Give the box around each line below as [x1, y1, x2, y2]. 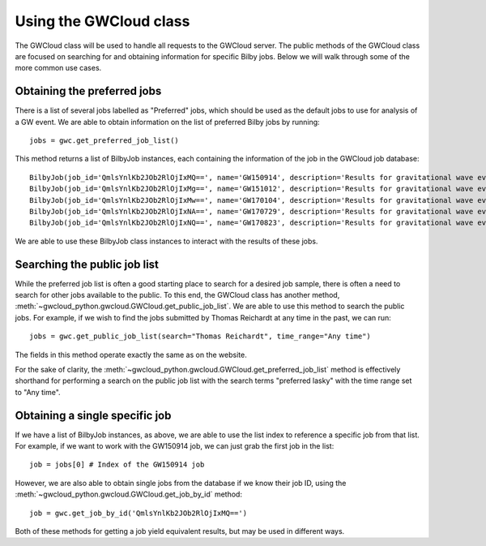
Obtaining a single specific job [15, 408, 172, 422]
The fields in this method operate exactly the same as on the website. [15, 350, 247, 359]
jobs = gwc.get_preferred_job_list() [29, 136, 180, 145]
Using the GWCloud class [15, 12, 190, 30]
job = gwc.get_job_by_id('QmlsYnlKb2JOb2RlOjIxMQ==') [29, 508, 247, 518]
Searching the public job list [15, 257, 160, 271]
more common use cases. [15, 63, 102, 73]
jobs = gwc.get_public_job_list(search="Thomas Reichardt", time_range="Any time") [29, 332, 372, 341]
